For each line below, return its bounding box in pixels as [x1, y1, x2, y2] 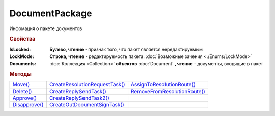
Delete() [12, 88, 32, 95]
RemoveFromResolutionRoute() [130, 88, 206, 95]
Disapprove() [12, 101, 44, 108]
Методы [9, 71, 32, 78]
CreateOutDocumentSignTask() [49, 101, 124, 108]
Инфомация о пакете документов [9, 25, 82, 32]
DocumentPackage [9, 8, 92, 19]
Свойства [9, 36, 36, 43]
